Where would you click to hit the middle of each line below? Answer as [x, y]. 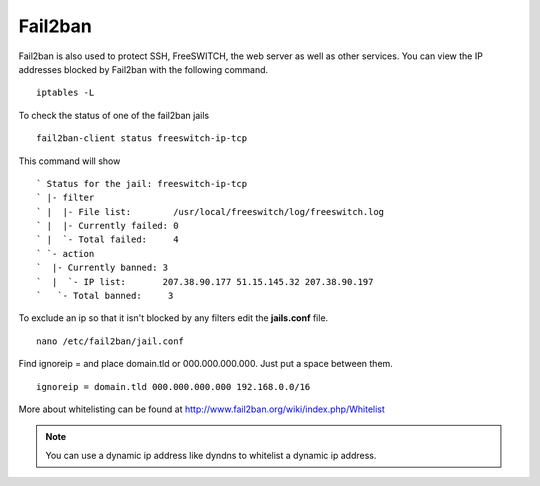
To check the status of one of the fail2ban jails [114, 115]
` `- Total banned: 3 [105, 296]
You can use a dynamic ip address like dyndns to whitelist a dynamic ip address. [211, 455]
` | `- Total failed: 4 [107, 239]
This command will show [69, 161]
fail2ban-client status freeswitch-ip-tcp [142, 138]
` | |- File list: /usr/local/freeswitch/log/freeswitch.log [210, 211]
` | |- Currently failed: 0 [107, 226]
